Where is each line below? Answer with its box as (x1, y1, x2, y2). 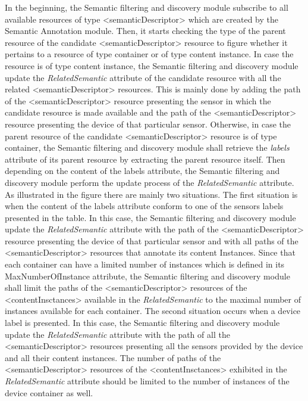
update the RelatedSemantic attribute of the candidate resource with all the (5, 71, 281, 83)
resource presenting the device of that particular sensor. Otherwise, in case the (5, 117, 291, 130)
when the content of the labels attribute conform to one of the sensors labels (5, 200, 284, 212)
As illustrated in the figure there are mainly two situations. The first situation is (5, 188, 298, 200)
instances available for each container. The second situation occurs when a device (5, 304, 301, 317)
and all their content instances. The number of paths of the (5, 351, 221, 363)
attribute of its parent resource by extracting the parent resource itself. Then (5, 153, 285, 165)
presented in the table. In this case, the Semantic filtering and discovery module (5, 211, 296, 223)
